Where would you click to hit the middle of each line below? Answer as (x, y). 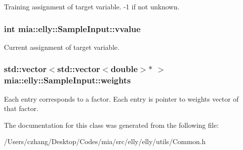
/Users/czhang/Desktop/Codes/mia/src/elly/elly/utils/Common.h (105, 141)
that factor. (21, 108)
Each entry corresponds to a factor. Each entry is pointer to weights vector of (121, 98)
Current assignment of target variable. (62, 47)
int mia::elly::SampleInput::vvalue (72, 28)
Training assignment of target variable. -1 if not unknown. (92, 6)
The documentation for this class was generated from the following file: (111, 125)
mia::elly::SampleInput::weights (67, 80)
